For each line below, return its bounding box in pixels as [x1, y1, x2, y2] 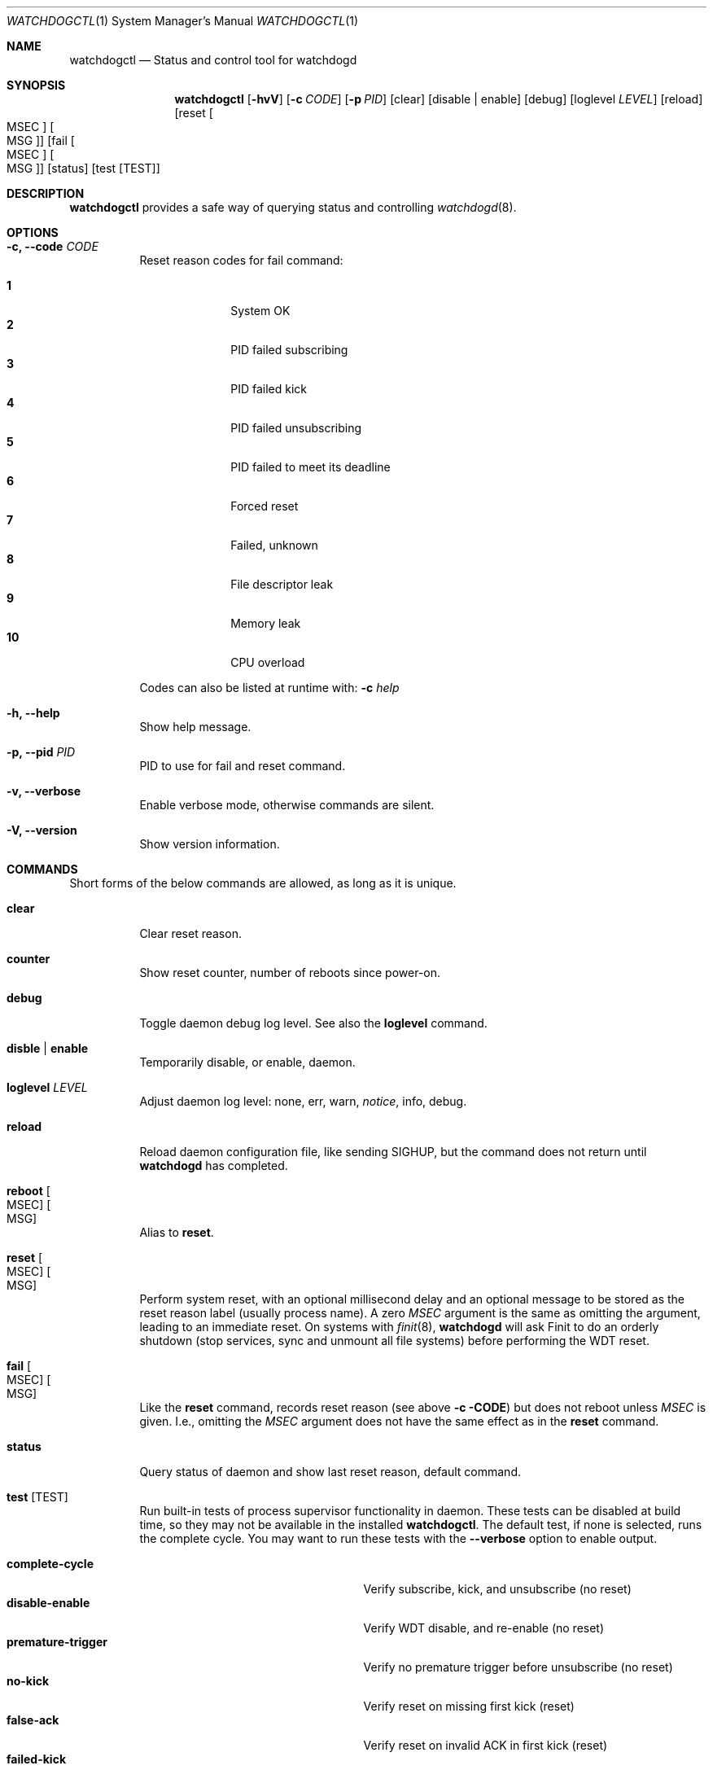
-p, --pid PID [7, 745, 76, 759]
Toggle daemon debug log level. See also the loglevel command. [139, 1016, 488, 1030]
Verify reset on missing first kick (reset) [363, 1699, 575, 1713]
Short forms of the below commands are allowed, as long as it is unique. [69, 876, 457, 890]
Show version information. [139, 837, 280, 851]
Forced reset [230, 499, 299, 513]
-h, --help [7, 706, 60, 720]
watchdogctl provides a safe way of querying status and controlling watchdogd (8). [69, 200, 517, 214]
